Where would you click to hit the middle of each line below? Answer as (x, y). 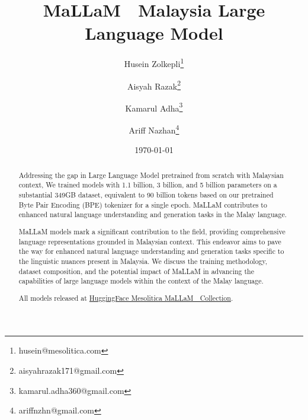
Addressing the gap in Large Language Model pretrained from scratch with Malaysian (151, 175)
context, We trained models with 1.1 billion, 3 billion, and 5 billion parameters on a (148, 185)
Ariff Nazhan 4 (154, 129)
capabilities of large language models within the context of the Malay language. (141, 281)
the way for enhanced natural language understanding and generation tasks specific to (151, 251)
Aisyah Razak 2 (154, 85)
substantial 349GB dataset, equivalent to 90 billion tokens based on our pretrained (146, 195)
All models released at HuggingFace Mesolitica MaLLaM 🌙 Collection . (126, 297)
